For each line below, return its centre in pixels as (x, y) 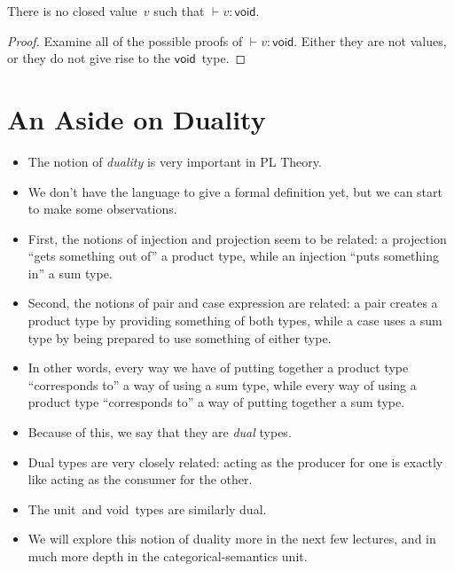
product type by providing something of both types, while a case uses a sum (235, 321)
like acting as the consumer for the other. (140, 479)
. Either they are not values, (370, 40)
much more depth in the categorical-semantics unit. (168, 556)
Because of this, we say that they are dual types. (160, 432)
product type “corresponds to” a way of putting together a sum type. (216, 402)
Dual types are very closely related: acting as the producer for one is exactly (235, 461)
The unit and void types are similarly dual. (147, 508)
